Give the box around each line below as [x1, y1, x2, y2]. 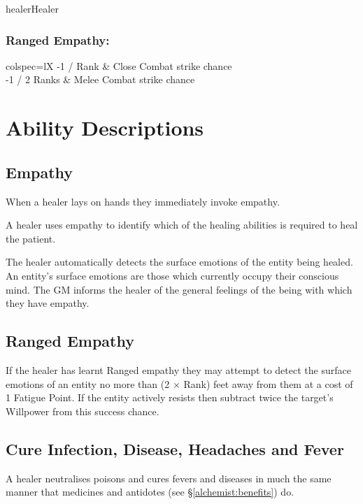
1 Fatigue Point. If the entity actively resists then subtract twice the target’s [6, 390, 334, 405]
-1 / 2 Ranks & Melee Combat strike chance [6, 72, 195, 87]
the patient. [6, 231, 56, 245]
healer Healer [6, 1, 59, 15]
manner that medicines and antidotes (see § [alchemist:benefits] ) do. [6, 484, 294, 499]
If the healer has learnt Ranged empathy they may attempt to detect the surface [6, 362, 351, 377]
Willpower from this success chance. [6, 403, 159, 418]
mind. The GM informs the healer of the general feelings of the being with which [6, 282, 353, 296]
